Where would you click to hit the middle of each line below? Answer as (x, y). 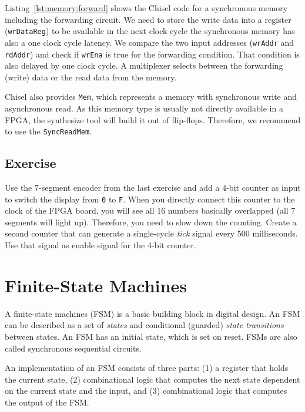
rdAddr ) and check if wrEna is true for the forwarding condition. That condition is (152, 54)
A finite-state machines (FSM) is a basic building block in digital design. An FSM (152, 313)
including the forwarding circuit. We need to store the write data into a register (148, 19)
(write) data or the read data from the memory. (91, 77)
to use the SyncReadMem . (48, 131)
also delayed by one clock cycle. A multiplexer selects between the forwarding (144, 65)
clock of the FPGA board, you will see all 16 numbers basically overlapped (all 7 (150, 210)
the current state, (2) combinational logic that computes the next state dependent (152, 379)
